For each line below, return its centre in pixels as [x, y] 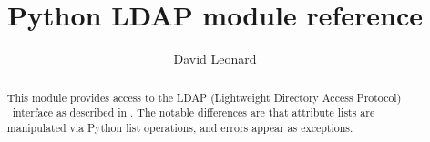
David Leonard [215, 59]
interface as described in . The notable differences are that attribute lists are [194, 112]
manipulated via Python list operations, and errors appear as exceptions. [180, 127]
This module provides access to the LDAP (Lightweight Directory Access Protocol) [204, 97]
